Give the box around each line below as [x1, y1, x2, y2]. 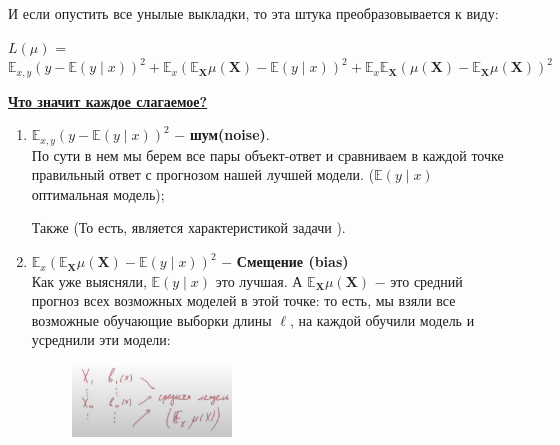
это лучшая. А [215, 270, 303, 291]
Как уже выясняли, [31, 270, 147, 291]
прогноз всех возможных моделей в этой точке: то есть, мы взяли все [31, 290, 456, 311]
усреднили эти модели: [31, 329, 171, 350]
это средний [390, 270, 463, 291]
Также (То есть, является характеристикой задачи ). [31, 217, 346, 238]
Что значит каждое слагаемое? [8, 90, 208, 111]
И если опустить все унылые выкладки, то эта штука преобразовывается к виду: [8, 3, 499, 23]
